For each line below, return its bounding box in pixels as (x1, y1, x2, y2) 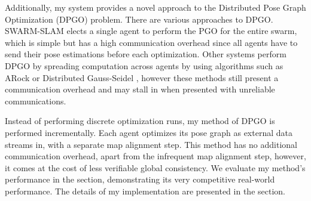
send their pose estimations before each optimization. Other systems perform (5, 48, 286, 60)
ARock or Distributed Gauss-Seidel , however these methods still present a (5, 71, 279, 84)
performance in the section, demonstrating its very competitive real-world (5, 173, 275, 185)
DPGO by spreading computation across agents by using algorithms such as (5, 59, 283, 72)
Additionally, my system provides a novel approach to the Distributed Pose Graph (5, 1, 306, 13)
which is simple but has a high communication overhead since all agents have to (5, 36, 298, 48)
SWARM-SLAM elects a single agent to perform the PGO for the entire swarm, (5, 24, 297, 37)
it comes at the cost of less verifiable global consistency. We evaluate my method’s (5, 161, 306, 174)
